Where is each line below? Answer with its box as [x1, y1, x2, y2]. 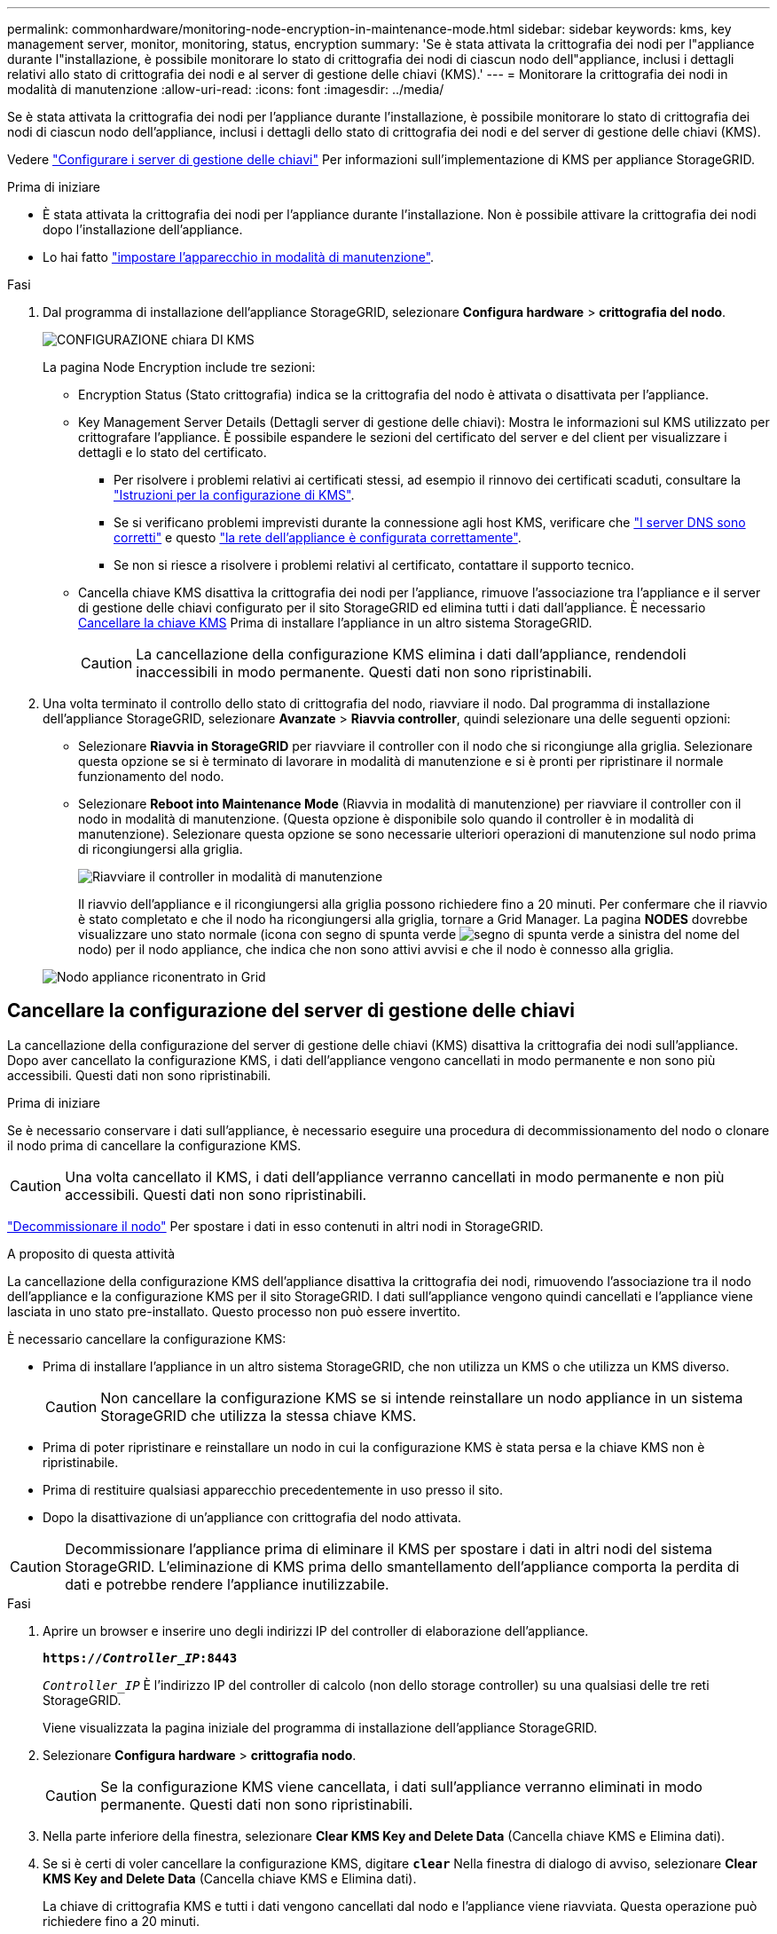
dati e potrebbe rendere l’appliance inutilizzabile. [65, 1575, 389, 1593]
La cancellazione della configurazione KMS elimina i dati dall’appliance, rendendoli [136, 645, 687, 663]
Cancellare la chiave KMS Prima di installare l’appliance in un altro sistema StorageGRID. [78, 615, 593, 630]
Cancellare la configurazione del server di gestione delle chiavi [7, 999, 576, 1022]
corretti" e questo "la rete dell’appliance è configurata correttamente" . [114, 530, 522, 545]
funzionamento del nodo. [78, 769, 224, 784]
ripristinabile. [43, 1454, 119, 1470]
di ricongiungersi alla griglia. [78, 841, 243, 856]
